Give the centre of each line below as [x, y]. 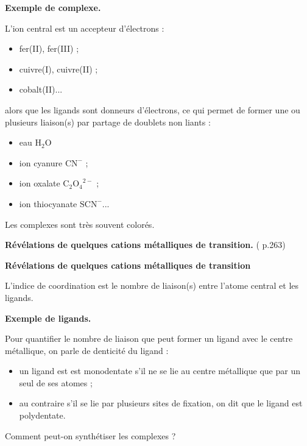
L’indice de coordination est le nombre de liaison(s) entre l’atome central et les [152, 285]
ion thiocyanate [48, 203]
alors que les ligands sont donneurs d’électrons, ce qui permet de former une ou [153, 109]
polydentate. [42, 415]
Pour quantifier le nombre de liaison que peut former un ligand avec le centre [149, 338]
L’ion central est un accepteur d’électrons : [85, 28]
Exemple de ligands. [48, 318]
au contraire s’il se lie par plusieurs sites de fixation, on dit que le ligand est [161, 403]
